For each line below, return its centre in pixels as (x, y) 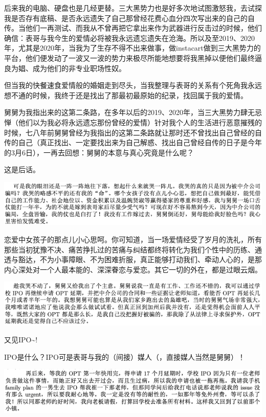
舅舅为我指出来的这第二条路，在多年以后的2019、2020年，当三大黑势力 (122, 112)
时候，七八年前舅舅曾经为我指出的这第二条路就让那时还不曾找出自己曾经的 (129, 132)
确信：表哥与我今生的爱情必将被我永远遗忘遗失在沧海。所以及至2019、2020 (129, 38)
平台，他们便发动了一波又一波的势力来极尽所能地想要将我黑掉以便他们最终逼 (133, 57)
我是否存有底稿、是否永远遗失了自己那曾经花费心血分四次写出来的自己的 (126, 18)
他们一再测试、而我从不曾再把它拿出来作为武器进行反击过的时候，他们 (143, 28)
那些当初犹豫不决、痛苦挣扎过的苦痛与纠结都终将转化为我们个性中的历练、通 (133, 249)
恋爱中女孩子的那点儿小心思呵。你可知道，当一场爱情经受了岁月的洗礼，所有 (133, 239)
